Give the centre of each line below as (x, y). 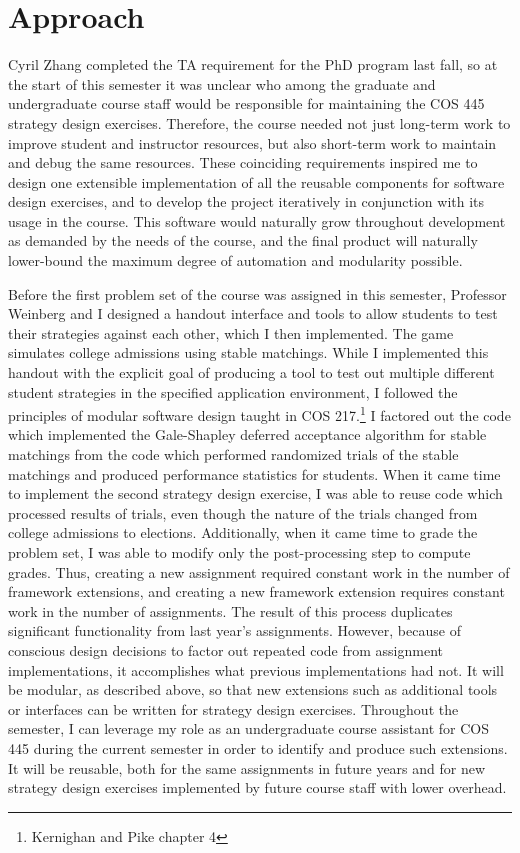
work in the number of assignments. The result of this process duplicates (230, 610)
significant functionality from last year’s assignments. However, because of (234, 630)
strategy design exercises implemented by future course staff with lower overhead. (257, 787)
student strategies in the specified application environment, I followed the (233, 391)
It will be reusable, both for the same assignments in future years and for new (247, 767)
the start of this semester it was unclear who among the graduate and (222, 83)
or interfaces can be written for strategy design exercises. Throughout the (233, 708)
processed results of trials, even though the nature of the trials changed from (243, 512)
